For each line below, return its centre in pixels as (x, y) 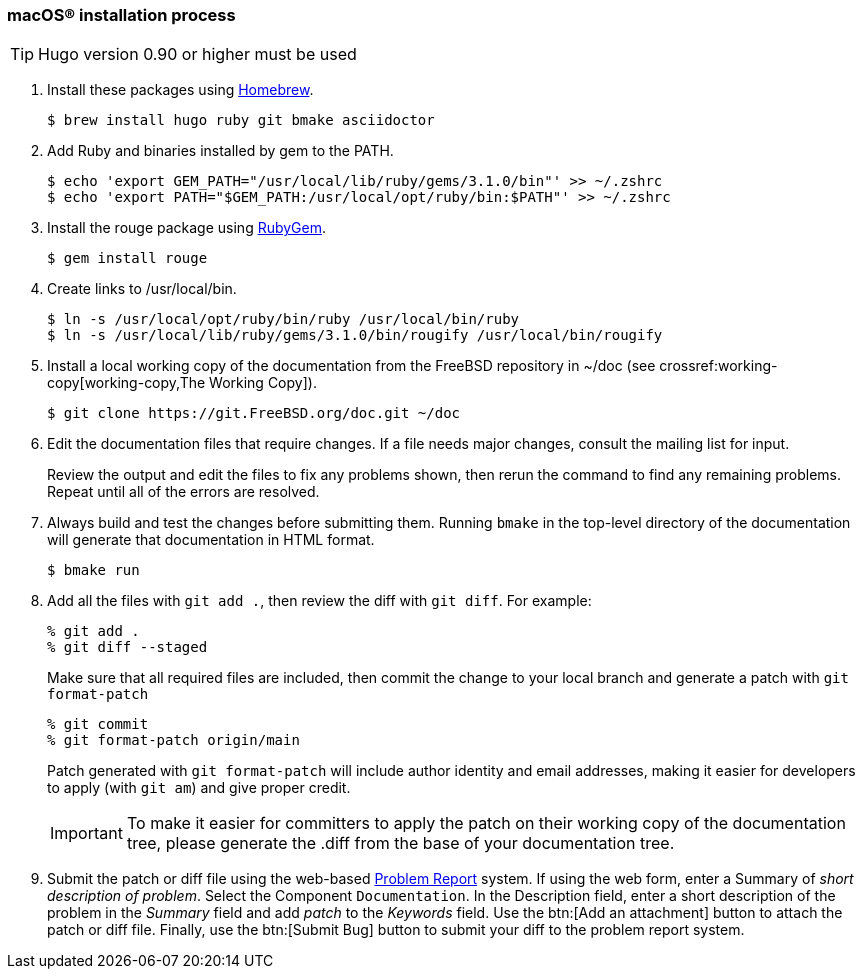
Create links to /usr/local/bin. (142, 289)
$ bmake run (93, 570)
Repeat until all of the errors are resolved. (183, 492)
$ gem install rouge (127, 258)
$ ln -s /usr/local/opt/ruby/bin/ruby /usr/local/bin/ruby (283, 319)
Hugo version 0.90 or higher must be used (197, 54)
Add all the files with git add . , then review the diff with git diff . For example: (319, 601)
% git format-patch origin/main (173, 740)
